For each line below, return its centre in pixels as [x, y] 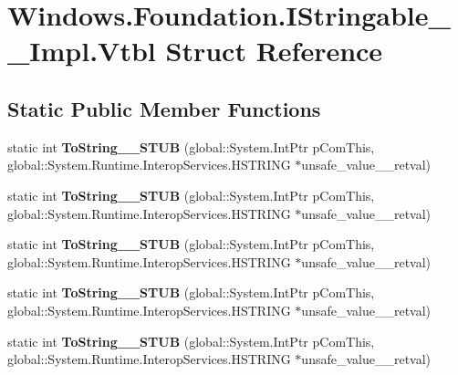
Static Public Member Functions [164, 108]
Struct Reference [274, 51]
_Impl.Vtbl [82, 51]
